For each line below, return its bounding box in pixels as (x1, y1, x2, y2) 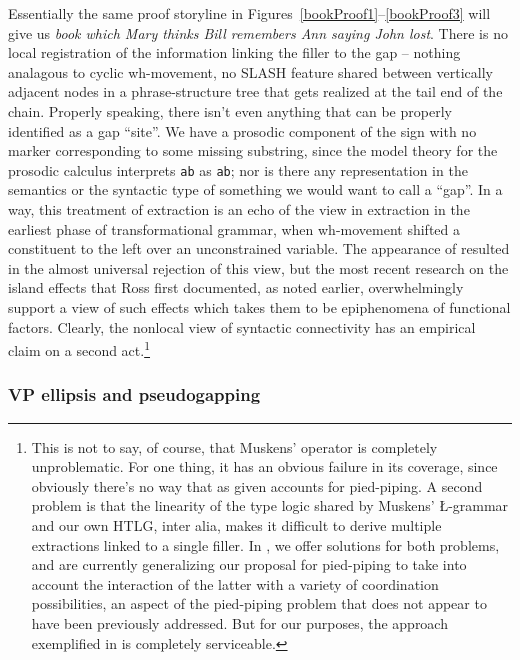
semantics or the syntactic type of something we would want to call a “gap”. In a (8, 179, 503, 200)
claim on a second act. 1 (8, 337, 151, 360)
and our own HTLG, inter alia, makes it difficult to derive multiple (31, 515, 442, 535)
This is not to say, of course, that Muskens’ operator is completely (31, 436, 438, 457)
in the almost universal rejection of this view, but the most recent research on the (8, 257, 509, 278)
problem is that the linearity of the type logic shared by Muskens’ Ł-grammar (31, 495, 509, 516)
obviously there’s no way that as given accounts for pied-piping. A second (31, 475, 483, 496)
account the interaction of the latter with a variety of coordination (31, 573, 439, 594)
